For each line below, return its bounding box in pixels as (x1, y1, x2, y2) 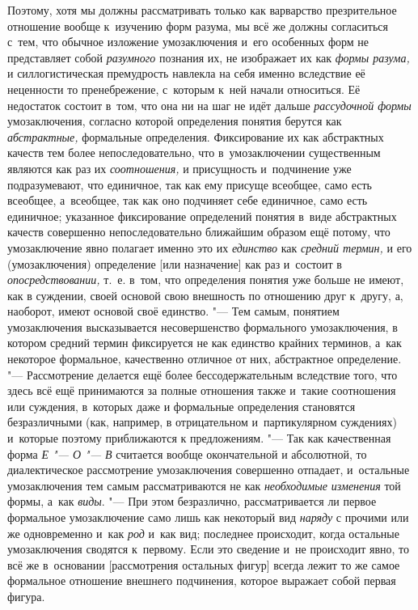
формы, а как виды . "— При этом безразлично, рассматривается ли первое (7, 493, 377, 510)
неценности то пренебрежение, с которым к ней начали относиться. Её (7, 80, 361, 97)
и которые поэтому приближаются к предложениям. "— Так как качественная (7, 430, 391, 447)
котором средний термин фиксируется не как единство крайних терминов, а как (7, 334, 402, 351)
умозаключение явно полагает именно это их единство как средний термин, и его (7, 239, 412, 256)
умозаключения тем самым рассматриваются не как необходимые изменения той (7, 477, 401, 494)
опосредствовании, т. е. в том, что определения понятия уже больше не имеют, (7, 271, 404, 288)
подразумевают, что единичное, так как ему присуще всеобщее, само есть (7, 176, 372, 193)
